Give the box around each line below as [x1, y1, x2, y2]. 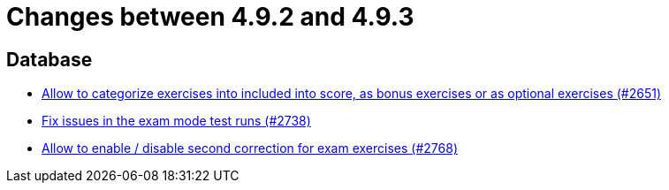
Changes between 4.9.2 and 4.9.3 [6, 2, 414, 32]
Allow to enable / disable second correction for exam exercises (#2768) [42, 141, 458, 156]
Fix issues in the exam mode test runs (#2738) [42, 113, 311, 129]
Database [6, 48, 93, 71]
